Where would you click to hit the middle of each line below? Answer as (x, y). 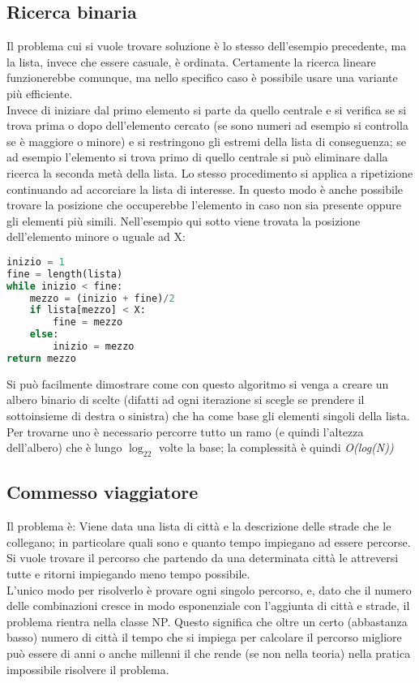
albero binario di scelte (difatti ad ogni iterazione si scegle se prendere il (186, 399)
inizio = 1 (36, 262)
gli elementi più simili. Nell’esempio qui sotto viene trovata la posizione (184, 220)
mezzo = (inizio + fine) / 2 (102, 298)
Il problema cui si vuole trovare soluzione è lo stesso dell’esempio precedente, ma (207, 46)
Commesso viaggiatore (103, 492)
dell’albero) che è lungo (64, 447)
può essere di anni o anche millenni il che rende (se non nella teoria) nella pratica (209, 653)
